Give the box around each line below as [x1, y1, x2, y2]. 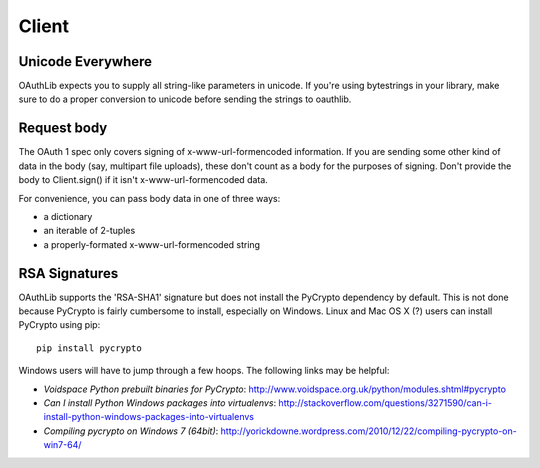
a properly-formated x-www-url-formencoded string [43, 238, 260, 250]
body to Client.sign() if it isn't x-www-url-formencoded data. [18, 174, 269, 186]
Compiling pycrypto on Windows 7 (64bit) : [43, 425, 219, 437]
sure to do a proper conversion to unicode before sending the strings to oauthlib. [18, 93, 352, 105]
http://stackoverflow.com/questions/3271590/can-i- [278, 396, 492, 409]
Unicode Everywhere [18, 53, 153, 70]
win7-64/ [43, 439, 82, 451]
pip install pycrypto [36, 342, 142, 354]
